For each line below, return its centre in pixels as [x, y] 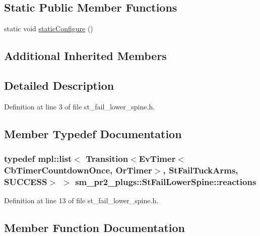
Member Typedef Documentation [93, 133]
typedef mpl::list [38, 159]
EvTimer [157, 159]
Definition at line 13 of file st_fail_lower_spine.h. [81, 200]
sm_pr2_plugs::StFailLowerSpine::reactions [166, 181]
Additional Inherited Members [85, 56]
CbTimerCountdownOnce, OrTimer [78, 170]
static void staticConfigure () [49, 28]
